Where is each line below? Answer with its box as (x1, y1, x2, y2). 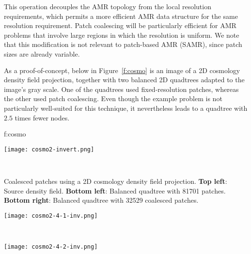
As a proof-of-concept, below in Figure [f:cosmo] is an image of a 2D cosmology (4, 65, 240, 75)
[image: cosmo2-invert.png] (4, 146, 94, 153)
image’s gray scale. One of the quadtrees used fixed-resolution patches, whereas (4, 84, 239, 94)
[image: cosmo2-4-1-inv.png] (4, 212, 98, 219)
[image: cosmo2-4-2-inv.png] (4, 243, 98, 250)
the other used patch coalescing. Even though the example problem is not (4, 93, 222, 104)
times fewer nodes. (15, 112, 70, 122)
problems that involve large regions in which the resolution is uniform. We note (4, 30, 239, 40)
